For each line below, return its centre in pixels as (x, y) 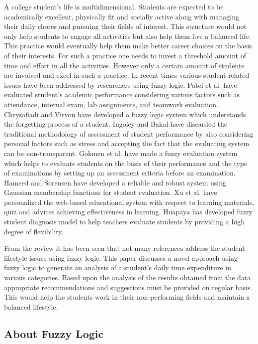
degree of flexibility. (34, 231)
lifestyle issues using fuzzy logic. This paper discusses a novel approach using (121, 258)
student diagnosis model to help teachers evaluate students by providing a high (124, 222)
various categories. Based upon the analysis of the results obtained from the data (128, 277)
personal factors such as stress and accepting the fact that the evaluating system (127, 143)
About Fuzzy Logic (54, 333)
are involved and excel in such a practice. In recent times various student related (127, 75)
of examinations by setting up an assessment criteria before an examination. (120, 173)
